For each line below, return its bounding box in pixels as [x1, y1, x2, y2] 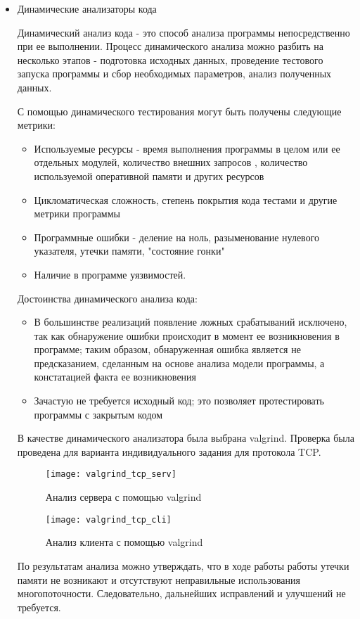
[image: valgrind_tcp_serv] [45, 469, 176, 480]
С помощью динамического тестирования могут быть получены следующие [17, 103, 342, 118]
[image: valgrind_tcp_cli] [45, 514, 172, 525]
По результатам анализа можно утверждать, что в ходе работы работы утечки [17, 558, 349, 573]
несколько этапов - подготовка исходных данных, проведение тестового [17, 52, 323, 67]
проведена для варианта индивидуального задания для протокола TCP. [17, 444, 321, 459]
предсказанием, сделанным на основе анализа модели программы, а [34, 355, 325, 370]
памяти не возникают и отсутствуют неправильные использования [17, 572, 300, 587]
